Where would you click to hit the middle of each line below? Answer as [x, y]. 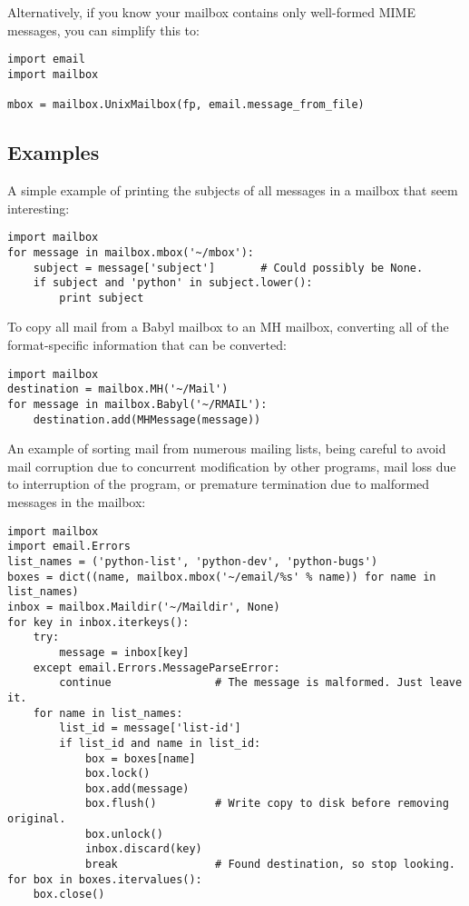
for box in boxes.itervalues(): [105, 879]
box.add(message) [137, 788]
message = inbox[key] [124, 652]
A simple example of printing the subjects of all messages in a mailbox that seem [233, 190]
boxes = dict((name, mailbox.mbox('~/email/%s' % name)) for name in [222, 577]
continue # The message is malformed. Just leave [261, 683]
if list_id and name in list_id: [160, 743]
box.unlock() [124, 834]
